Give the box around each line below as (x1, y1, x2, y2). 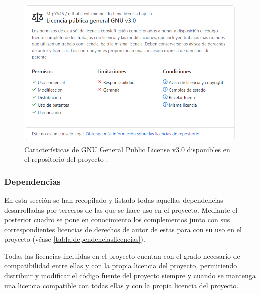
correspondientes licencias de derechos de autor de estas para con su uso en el (4, 224, 242, 234)
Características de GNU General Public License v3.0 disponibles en (24, 143, 230, 154)
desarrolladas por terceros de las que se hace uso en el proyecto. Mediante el (4, 204, 238, 215)
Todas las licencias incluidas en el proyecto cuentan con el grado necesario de (4, 250, 240, 261)
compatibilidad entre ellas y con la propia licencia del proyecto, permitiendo (4, 260, 237, 271)
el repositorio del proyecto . (24, 154, 108, 164)
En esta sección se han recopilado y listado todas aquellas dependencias (4, 194, 223, 205)
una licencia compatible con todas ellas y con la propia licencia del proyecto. (4, 280, 239, 290)
